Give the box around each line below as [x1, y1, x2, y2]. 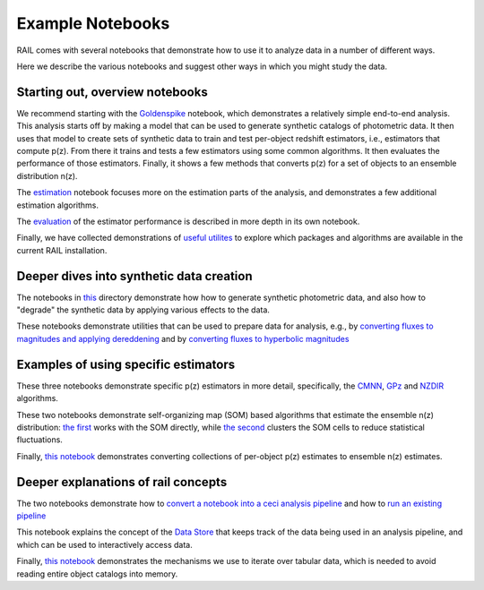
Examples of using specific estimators [16, 356, 236, 372]
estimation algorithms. [16, 200, 99, 210]
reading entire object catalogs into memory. [16, 569, 178, 579]
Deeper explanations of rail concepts [16, 475, 228, 490]
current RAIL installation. [16, 244, 108, 255]
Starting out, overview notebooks [16, 84, 208, 99]
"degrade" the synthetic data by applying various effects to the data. [16, 304, 271, 315]
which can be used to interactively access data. [16, 539, 193, 550]
